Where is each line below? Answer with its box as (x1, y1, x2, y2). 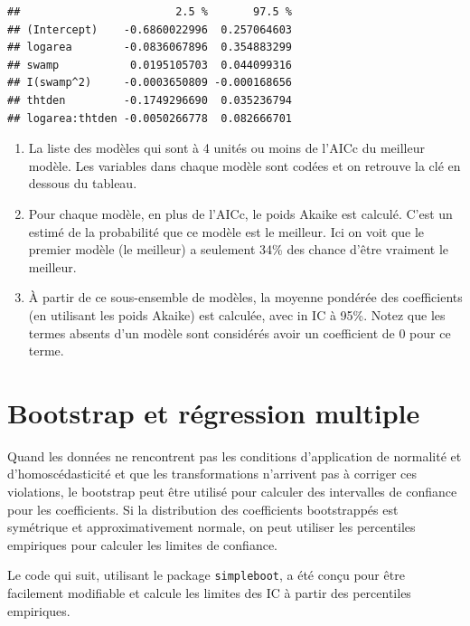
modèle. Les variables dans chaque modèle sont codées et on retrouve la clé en (28, 156, 461, 175)
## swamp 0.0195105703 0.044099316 (7, 58, 292, 71)
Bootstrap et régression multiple (7, 394, 420, 431)
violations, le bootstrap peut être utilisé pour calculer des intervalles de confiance (7, 482, 457, 500)
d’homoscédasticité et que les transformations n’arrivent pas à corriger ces (7, 464, 418, 483)
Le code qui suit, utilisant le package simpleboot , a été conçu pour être (7, 565, 405, 584)
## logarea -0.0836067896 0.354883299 (7, 41, 292, 54)
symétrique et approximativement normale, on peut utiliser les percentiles (7, 517, 416, 536)
